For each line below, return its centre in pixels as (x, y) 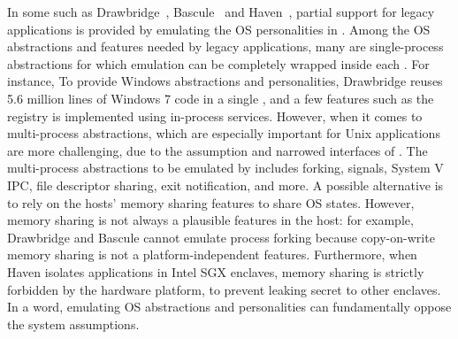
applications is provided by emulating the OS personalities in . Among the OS (219, 29)
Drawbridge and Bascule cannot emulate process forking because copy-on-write (221, 237)
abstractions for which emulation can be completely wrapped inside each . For (218, 63)
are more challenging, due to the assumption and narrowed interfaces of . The (218, 150)
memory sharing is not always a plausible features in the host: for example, (210, 220)
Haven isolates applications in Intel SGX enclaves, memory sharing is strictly (216, 271)
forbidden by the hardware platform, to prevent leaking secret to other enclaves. (224, 289)
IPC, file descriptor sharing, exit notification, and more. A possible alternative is (225, 185)
